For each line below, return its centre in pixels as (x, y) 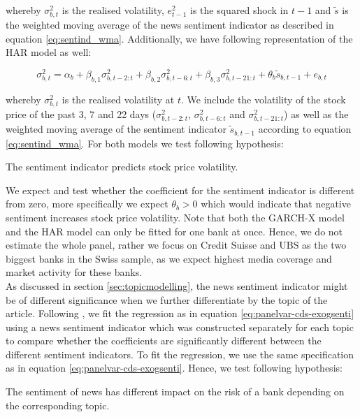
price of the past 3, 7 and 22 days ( (81, 114)
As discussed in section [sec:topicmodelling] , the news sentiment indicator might (177, 285)
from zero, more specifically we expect (87, 204)
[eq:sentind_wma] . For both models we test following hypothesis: (145, 143)
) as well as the (316, 114)
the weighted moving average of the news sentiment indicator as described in (170, 25)
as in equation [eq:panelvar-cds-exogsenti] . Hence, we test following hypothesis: (174, 368)
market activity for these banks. (74, 272)
